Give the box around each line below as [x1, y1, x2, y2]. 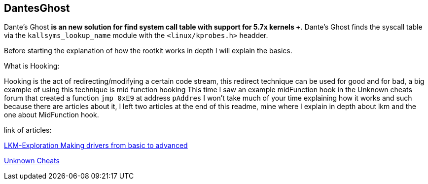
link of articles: [4, 126, 52, 135]
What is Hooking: [4, 62, 60, 71]
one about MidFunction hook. [4, 110, 99, 119]
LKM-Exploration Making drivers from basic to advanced [4, 141, 188, 150]
